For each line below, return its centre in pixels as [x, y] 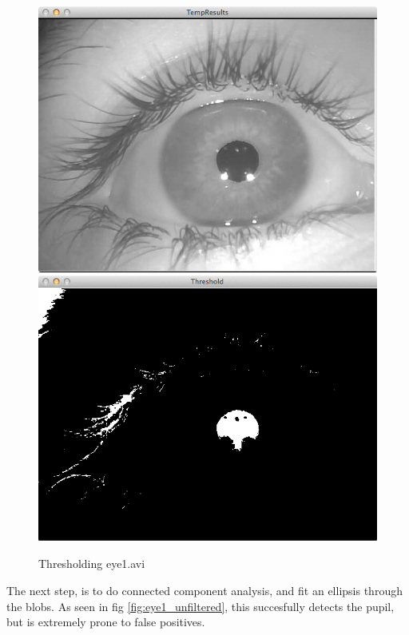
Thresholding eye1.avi [92, 564]
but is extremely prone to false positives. [106, 622]
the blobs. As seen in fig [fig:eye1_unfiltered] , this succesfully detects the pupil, [201, 606]
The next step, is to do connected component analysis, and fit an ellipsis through [204, 590]
